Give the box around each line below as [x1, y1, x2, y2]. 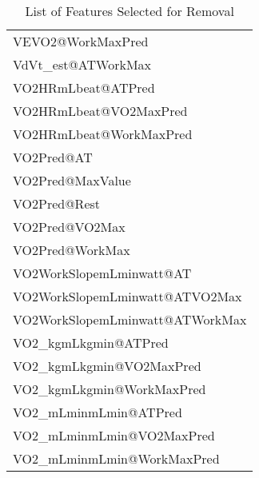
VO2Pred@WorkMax [13, 241, 130, 259]
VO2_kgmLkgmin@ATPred [13, 333, 169, 352]
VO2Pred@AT [13, 148, 93, 166]
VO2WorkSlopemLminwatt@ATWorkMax [13, 310, 247, 329]
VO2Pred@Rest [13, 194, 101, 213]
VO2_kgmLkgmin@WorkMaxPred [13, 380, 206, 398]
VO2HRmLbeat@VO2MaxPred [13, 102, 188, 120]
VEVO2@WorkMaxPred [13, 32, 149, 50]
